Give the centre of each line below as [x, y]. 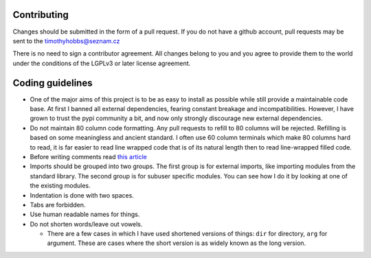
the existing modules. [60, 186]
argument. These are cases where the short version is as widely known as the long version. [177, 243]
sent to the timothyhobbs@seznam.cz [66, 40]
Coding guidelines [53, 83]
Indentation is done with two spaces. [82, 195]
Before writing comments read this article [88, 156]
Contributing [41, 15]
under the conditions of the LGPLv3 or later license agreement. [102, 63]
